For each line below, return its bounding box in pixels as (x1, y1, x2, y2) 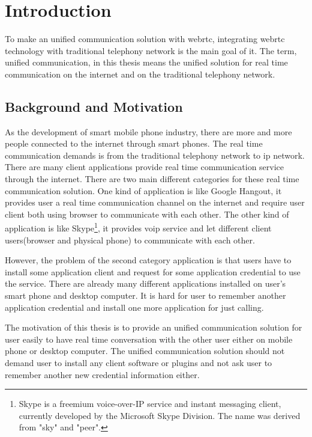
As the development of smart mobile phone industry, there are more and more (5, 125, 292, 138)
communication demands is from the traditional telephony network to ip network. (5, 148, 305, 161)
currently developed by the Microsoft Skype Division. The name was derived (19, 409, 301, 421)
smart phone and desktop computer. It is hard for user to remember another (5, 289, 286, 302)
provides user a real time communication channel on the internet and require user (5, 196, 305, 209)
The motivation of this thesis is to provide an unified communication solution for (5, 321, 302, 334)
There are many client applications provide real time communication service (5, 160, 284, 173)
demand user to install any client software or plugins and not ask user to (5, 356, 272, 369)
